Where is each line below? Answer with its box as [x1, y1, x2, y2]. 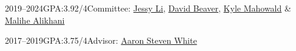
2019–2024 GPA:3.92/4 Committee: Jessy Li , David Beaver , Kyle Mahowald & [5, 2, 291, 14]
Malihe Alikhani [5, 13, 65, 26]
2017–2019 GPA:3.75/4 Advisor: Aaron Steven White [5, 34, 197, 47]
